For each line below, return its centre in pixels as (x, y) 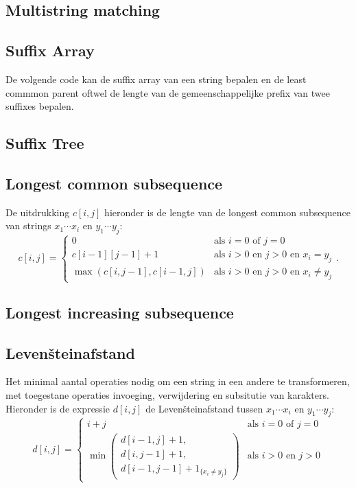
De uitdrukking (38, 212)
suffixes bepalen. (40, 106)
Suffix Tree (45, 143)
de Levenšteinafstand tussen (204, 408)
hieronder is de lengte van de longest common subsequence (228, 212)
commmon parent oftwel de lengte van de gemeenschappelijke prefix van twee (168, 92)
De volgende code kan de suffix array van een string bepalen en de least (156, 79)
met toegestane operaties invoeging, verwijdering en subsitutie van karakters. (167, 394)
